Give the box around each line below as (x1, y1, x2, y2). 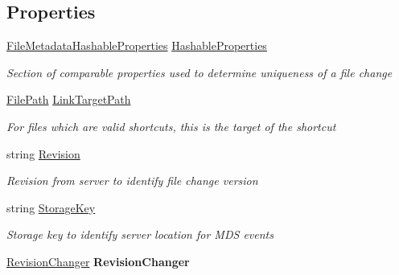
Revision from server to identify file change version (6, 172, 258, 189)
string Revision (6, 145, 80, 162)
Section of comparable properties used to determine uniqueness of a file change (6, 64, 393, 80)
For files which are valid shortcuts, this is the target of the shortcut (6, 117, 336, 134)
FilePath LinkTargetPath (6, 91, 131, 108)
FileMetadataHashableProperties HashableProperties (6, 37, 267, 54)
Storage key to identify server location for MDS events (6, 226, 274, 243)
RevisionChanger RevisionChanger (6, 252, 190, 269)
